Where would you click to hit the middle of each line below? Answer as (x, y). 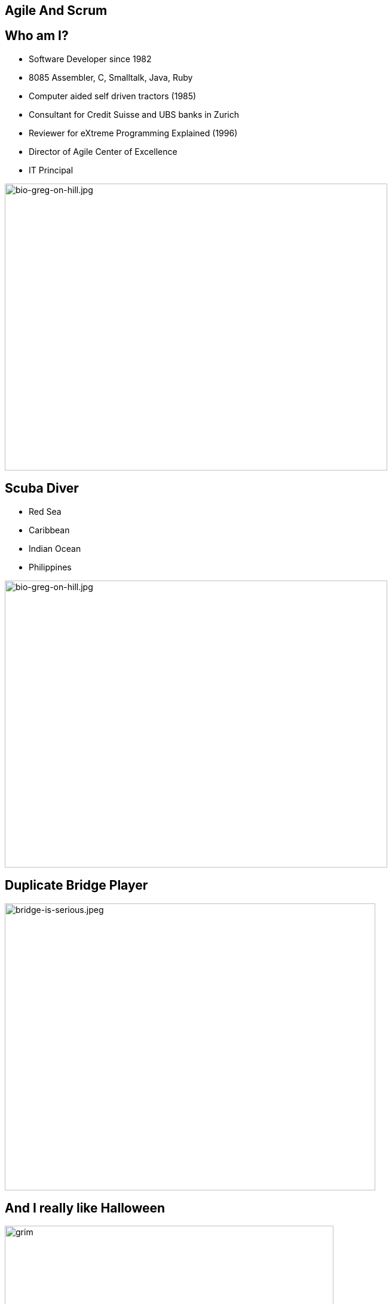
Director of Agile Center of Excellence (103, 151)
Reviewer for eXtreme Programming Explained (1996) (133, 133)
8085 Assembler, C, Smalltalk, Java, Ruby (111, 77)
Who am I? (37, 36)
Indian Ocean (55, 548)
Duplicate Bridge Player (76, 885)
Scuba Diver (42, 488)
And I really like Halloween (85, 1208)
